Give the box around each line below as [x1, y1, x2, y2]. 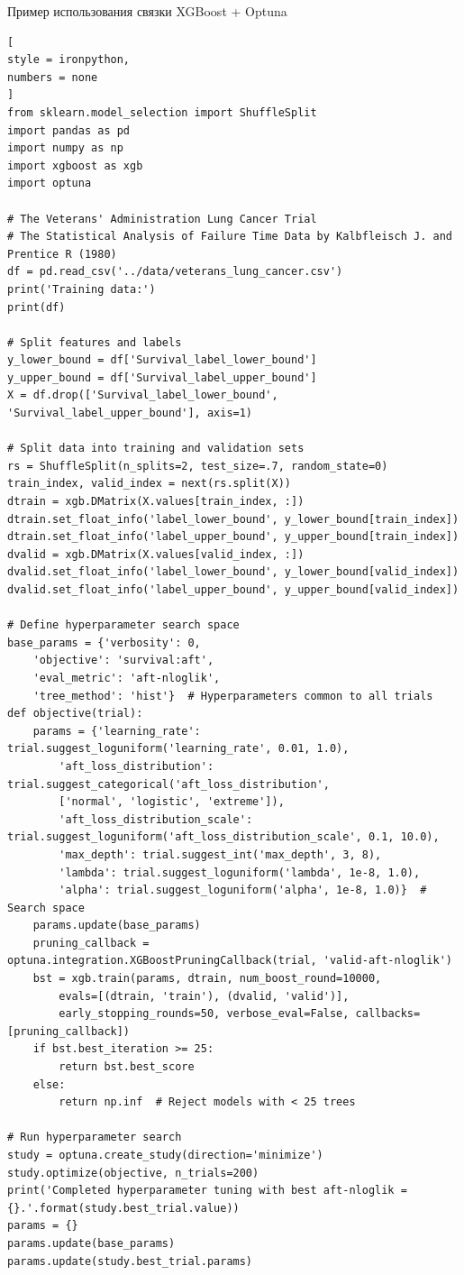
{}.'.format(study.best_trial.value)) [7, 1201, 240, 1215]
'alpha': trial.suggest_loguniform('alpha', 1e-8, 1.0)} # [59, 884, 427, 897]
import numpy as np [7, 142, 123, 155]
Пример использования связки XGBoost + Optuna [7, 2, 287, 20]
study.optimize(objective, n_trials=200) [7, 1166, 259, 1179]
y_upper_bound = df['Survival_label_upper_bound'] [7, 371, 317, 384]
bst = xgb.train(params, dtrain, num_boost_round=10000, [32, 972, 382, 986]
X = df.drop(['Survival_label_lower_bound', [7, 389, 278, 402]
